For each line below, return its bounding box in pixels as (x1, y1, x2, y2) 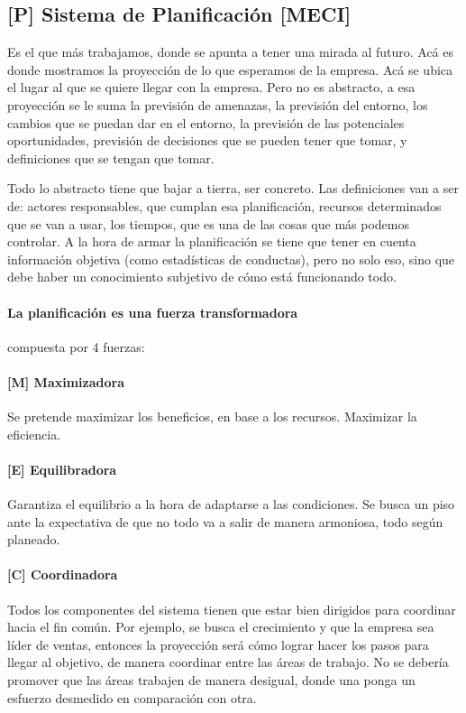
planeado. (7, 530, 60, 549)
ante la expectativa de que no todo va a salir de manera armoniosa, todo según (7, 512, 443, 531)
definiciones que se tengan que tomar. (7, 148, 215, 167)
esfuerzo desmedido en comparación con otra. (7, 688, 257, 707)
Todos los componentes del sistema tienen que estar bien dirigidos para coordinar (7, 599, 456, 618)
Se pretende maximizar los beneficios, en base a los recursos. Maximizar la (7, 407, 417, 426)
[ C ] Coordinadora (7, 565, 118, 584)
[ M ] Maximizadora (7, 372, 124, 391)
